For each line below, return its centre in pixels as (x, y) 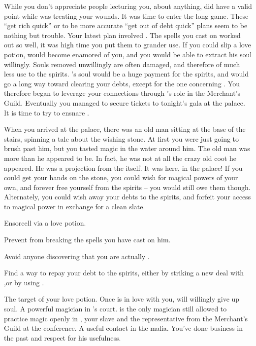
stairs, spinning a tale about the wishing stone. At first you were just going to (122, 138)
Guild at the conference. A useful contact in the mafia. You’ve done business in (124, 328)
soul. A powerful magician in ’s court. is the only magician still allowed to (115, 309)
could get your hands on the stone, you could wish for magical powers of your (121, 177)
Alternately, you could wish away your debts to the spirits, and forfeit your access (128, 197)
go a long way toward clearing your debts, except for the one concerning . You (122, 83)
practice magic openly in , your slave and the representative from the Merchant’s (126, 318)
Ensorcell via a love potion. (45, 223)
